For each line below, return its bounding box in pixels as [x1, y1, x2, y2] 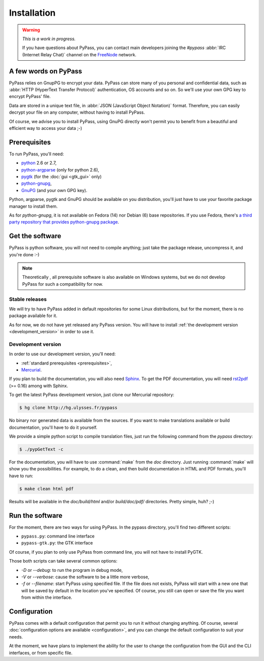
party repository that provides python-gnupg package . [9, 219, 119, 225]
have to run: [9, 473, 34, 479]
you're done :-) [9, 251, 40, 257]
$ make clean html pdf [19, 486, 74, 491]
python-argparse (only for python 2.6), [21, 167, 100, 172]
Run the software [9, 511, 63, 519]
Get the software [9, 232, 62, 240]
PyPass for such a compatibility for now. [22, 281, 104, 287]
